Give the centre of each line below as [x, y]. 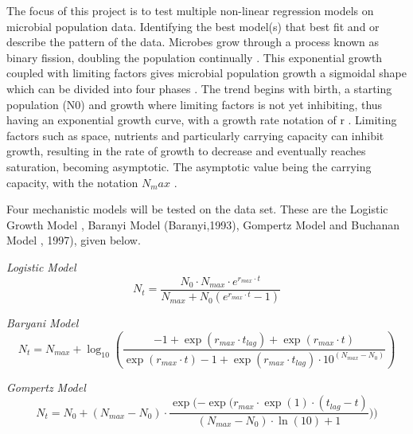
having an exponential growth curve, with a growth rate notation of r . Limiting [202, 120]
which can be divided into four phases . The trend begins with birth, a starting [199, 88]
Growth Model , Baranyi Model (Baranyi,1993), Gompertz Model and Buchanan [203, 224]
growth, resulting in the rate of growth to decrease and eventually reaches [186, 151]
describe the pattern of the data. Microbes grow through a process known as [193, 42]
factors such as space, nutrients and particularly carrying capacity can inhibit [195, 135]
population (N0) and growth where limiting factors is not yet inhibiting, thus [195, 104]
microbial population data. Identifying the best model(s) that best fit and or [193, 26]
